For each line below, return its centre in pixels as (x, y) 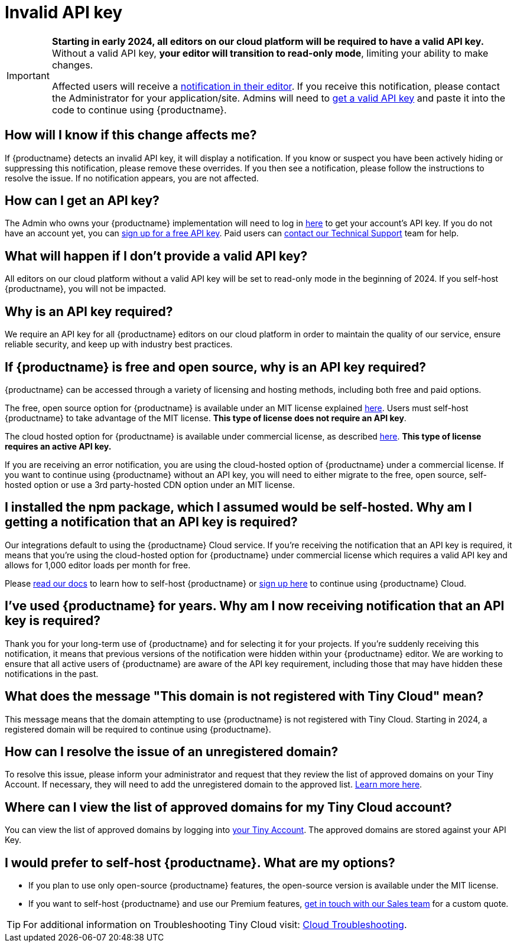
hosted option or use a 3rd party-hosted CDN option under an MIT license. (150, 484)
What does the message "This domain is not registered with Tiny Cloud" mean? (244, 697)
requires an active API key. (58, 446)
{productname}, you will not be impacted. (85, 289)
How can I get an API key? (82, 201)
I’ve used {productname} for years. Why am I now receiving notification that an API (255, 606)
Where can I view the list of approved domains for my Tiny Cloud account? (228, 807)
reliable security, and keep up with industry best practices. (119, 344)
